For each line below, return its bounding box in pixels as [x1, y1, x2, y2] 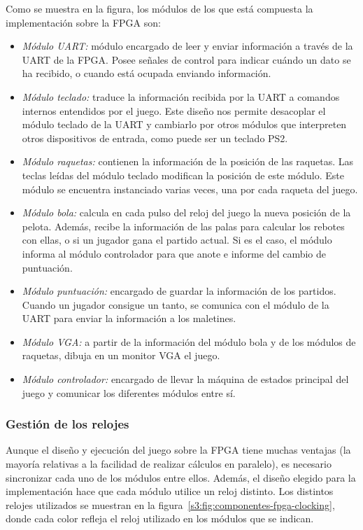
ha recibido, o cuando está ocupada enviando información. [22, 66, 271, 81]
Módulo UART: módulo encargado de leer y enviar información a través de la [22, 39, 353, 53]
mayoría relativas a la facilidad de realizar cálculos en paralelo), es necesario [6, 456, 332, 471]
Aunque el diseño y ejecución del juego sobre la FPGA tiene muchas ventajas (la [6, 442, 351, 457]
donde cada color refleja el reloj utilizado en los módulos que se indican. [6, 511, 314, 526]
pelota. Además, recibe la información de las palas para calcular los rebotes [22, 218, 345, 233]
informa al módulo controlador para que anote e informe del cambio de [22, 246, 327, 260]
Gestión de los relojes [6, 415, 129, 433]
